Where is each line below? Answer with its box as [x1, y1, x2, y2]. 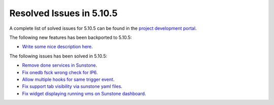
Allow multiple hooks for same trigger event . [22, 76, 115, 82]
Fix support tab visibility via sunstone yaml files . [22, 83, 123, 89]
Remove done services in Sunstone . [22, 62, 97, 68]
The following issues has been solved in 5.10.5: [9, 53, 108, 59]
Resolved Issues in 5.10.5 [9, 8, 118, 19]
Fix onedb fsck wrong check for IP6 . [22, 69, 98, 75]
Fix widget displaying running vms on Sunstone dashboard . [22, 90, 147, 96]
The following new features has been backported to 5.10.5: [9, 34, 132, 40]
